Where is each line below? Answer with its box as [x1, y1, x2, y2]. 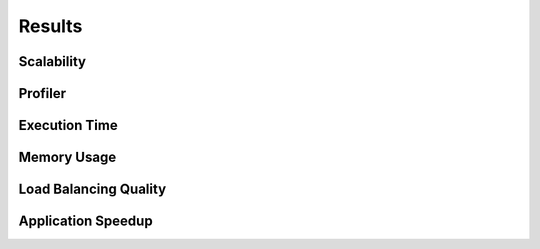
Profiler [18, 85, 67, 102]
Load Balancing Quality [18, 181, 167, 198]
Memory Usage [18, 149, 117, 166]
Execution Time [18, 117, 119, 134]
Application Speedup [18, 213, 154, 230]
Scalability [18, 53, 87, 70]
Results [18, 15, 83, 37]
